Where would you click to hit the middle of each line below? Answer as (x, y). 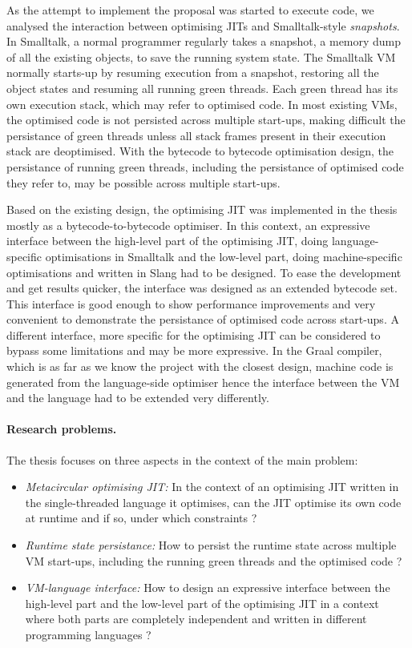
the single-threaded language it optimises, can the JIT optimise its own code (213, 502)
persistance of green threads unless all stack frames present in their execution (196, 135)
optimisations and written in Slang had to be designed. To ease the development (204, 272)
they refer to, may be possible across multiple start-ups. (143, 182)
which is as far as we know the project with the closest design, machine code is (200, 366)
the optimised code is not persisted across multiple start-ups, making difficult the (206, 120)
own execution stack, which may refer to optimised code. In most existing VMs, (202, 104)
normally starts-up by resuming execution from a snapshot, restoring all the (193, 72)
